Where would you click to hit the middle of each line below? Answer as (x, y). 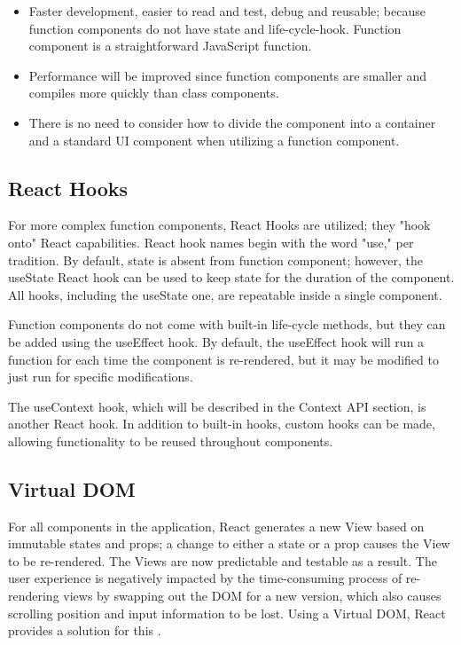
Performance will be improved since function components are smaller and (228, 75)
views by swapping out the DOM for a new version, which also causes (252, 596)
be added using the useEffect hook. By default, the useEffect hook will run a (216, 341)
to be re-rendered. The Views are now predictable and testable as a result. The (223, 560)
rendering (34, 596)
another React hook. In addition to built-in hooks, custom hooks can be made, (222, 424)
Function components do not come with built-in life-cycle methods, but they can (227, 324)
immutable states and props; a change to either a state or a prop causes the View (229, 543)
